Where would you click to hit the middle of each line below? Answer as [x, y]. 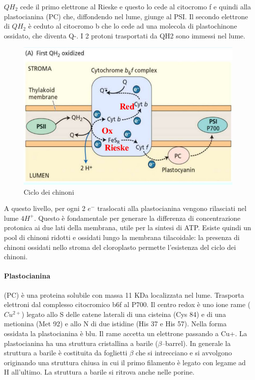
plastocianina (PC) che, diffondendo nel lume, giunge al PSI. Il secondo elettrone [126, 16]
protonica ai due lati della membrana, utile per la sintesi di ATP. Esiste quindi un [128, 227]
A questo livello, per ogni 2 [45, 208]
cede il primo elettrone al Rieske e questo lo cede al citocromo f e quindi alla [136, 6]
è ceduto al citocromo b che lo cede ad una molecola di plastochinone [133, 26]
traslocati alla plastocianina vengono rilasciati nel [172, 208]
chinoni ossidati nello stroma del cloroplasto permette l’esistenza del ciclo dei [120, 247]
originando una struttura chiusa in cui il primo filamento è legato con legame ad [125, 362]
